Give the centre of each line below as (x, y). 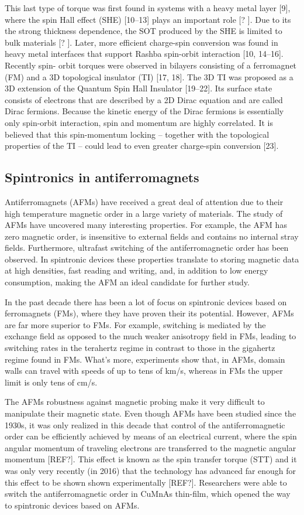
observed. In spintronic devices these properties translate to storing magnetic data (152, 259)
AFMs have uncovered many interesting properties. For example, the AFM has (146, 225)
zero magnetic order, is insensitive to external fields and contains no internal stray (152, 236)
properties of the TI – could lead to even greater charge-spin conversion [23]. (142, 146)
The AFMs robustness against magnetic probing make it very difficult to (135, 402)
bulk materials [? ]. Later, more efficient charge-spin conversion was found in (141, 42)
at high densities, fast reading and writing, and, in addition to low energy (137, 270)
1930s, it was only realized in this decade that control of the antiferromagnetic (145, 424)
